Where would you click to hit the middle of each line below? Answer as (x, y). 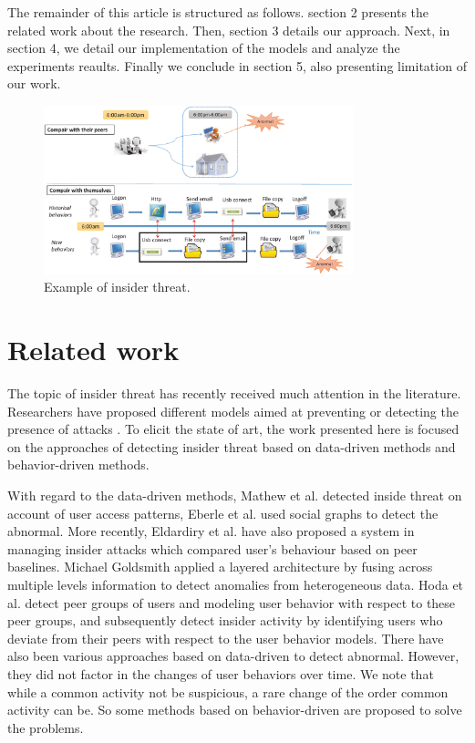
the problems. (46, 727)
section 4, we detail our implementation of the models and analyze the (204, 48)
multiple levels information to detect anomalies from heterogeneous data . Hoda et (236, 585)
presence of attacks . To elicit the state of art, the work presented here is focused (233, 429)
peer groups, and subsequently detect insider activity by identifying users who (225, 620)
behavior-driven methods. (78, 464)
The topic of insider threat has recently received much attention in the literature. (234, 393)
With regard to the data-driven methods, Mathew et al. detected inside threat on (235, 495)
